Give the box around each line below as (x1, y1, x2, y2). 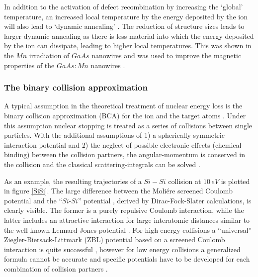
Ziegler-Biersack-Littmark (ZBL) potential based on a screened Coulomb (4, 234, 225, 245)
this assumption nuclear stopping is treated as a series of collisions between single (4, 120, 253, 130)
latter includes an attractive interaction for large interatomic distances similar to (4, 214, 250, 225)
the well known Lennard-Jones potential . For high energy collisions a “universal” (4, 224, 252, 235)
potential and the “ (4, 195, 63, 205)
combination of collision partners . (4, 263, 108, 274)
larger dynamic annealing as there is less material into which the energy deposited (4, 30, 254, 41)
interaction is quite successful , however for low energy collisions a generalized (4, 244, 241, 254)
